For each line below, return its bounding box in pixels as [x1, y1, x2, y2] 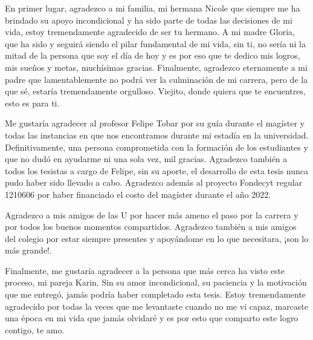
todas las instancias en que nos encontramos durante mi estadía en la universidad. [5, 128, 309, 141]
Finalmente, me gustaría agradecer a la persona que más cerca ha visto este [5, 264, 285, 276]
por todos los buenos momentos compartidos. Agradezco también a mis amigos [5, 220, 297, 233]
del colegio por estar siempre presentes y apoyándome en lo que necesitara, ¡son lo [5, 232, 309, 244]
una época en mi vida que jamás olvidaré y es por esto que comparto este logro [5, 312, 298, 324]
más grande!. [5, 244, 52, 257]
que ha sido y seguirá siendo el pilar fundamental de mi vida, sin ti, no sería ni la [5, 37, 306, 50]
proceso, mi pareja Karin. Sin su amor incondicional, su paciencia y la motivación [5, 276, 307, 289]
